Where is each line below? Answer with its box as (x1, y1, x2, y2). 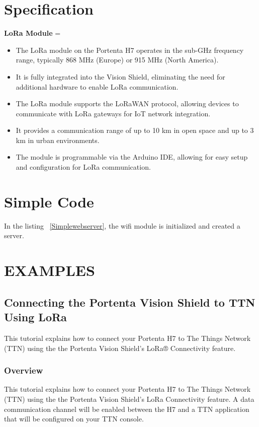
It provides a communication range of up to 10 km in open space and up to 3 (16, 125, 254, 135)
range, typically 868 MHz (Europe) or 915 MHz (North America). (16, 54, 219, 65)
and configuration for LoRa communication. (16, 162, 151, 172)
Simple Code (4, 191, 94, 211)
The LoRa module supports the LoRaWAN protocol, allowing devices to (16, 98, 239, 109)
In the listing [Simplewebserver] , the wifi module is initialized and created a (4, 220, 240, 231)
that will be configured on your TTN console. (4, 413, 144, 424)
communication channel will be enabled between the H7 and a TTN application (4, 403, 249, 414)
